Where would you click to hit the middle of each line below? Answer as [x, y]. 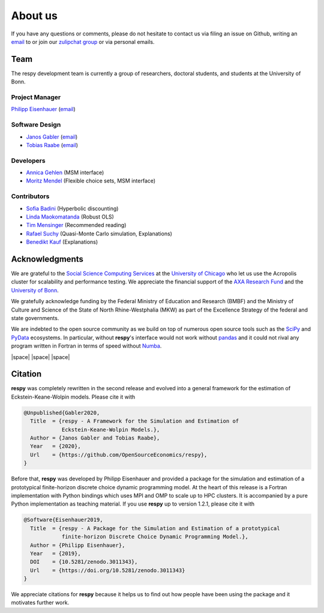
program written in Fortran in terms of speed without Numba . [86, 346]
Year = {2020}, [55, 446]
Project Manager [36, 97]
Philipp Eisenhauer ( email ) [43, 109]
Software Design [36, 125]
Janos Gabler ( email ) [52, 137]
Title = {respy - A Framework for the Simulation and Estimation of [135, 421]
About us [34, 16]
